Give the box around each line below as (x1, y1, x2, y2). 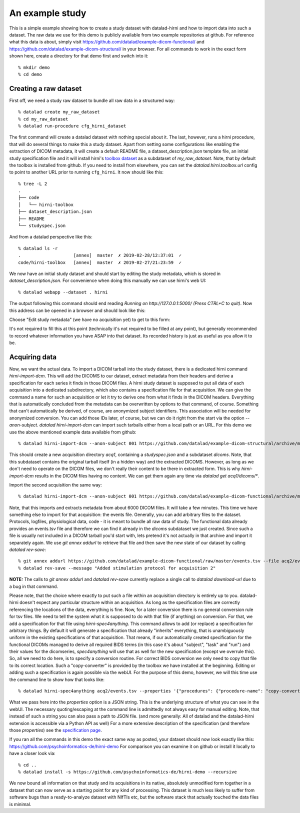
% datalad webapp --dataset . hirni (18, 289, 108, 295)
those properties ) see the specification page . (9, 727, 102, 733)
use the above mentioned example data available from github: (9, 429, 137, 435)
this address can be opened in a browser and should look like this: (9, 307, 146, 313)
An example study (9, 7, 86, 18)
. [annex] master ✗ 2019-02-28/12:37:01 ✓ (18, 252, 182, 258)
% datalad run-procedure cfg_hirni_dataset (18, 123, 126, 128)
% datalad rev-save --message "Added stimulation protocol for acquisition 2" (18, 565, 216, 571)
